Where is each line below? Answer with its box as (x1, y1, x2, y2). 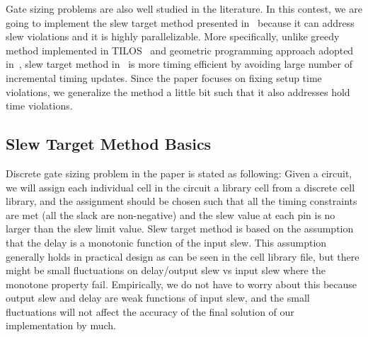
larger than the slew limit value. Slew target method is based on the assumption (6, 221, 354, 236)
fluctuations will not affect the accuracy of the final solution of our (6, 304, 294, 319)
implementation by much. (6, 318, 116, 333)
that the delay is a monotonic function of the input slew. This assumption (6, 235, 327, 249)
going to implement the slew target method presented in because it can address (6, 15, 355, 30)
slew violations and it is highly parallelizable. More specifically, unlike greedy (6, 29, 340, 44)
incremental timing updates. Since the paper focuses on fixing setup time (6, 70, 322, 85)
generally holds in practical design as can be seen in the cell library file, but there (6, 249, 360, 264)
